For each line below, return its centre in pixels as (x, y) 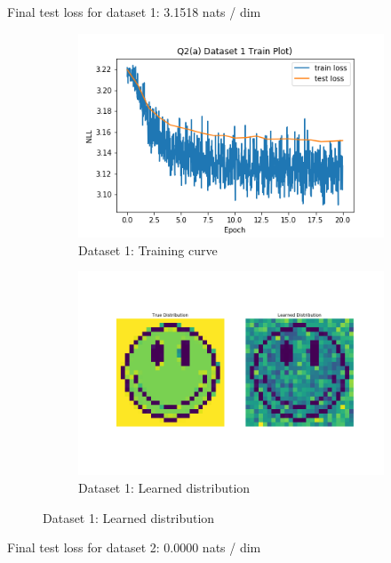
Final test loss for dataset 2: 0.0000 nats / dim (134, 547)
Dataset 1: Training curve (148, 249)
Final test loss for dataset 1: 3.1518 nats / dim (134, 12)
